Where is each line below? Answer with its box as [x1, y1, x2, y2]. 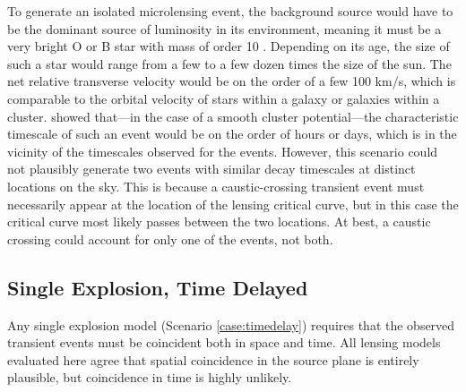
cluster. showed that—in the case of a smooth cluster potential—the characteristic [7, 107, 459, 125]
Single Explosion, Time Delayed [7, 273, 308, 301]
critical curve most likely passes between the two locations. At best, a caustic [7, 212, 431, 231]
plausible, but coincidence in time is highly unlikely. [7, 368, 292, 387]
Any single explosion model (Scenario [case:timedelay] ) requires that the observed [7, 315, 455, 334]
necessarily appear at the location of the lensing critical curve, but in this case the [7, 194, 459, 213]
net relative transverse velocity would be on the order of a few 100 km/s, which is [7, 72, 456, 90]
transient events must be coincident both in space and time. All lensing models [7, 333, 441, 352]
